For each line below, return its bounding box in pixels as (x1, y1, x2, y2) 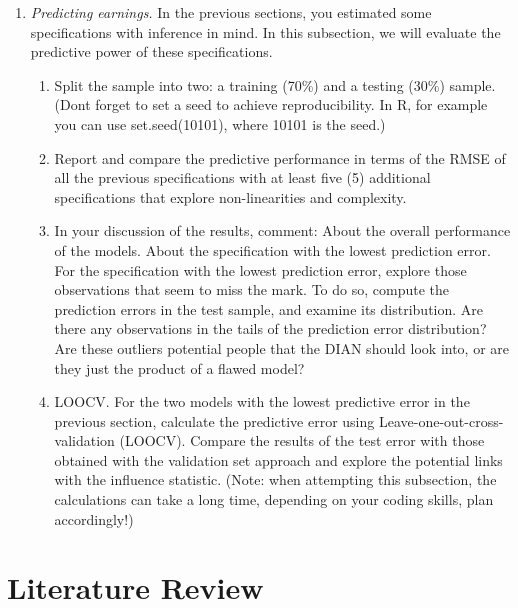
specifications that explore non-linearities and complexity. (54, 186, 407, 207)
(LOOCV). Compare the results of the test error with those (119, 430, 485, 451)
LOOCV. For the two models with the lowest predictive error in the (54, 391, 470, 412)
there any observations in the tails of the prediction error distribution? (54, 318, 487, 339)
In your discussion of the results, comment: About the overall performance (54, 220, 511, 241)
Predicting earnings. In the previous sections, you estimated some (30, 2, 432, 22)
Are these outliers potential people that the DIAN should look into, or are (54, 337, 510, 358)
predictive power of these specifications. (30, 41, 273, 62)
